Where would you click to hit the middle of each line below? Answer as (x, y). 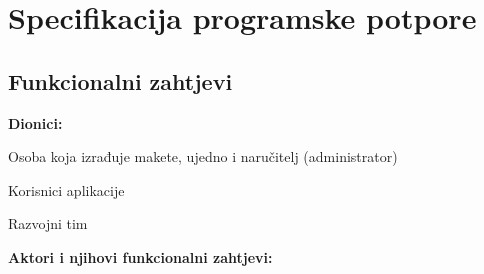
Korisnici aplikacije (66, 189)
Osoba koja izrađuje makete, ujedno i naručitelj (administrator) (203, 156)
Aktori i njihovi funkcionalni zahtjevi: (140, 256)
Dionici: (35, 122)
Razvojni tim (48, 223)
